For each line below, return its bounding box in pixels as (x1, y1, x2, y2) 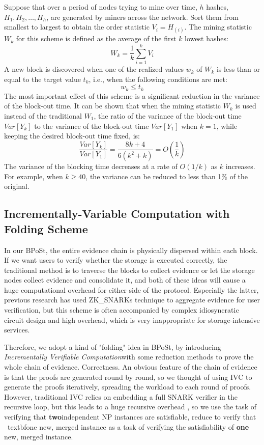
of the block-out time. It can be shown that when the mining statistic (4, 100, 221, 111)
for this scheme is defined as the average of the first (16, 33, 177, 44)
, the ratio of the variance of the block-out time (94, 110, 242, 121)
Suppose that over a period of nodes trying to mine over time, (4, 2, 197, 12)
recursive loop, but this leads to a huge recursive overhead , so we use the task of (4, 401, 257, 412)
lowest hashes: (185, 33, 228, 44)
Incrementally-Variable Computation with (4, 206, 230, 221)
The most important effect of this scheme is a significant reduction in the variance (4, 90, 260, 101)
